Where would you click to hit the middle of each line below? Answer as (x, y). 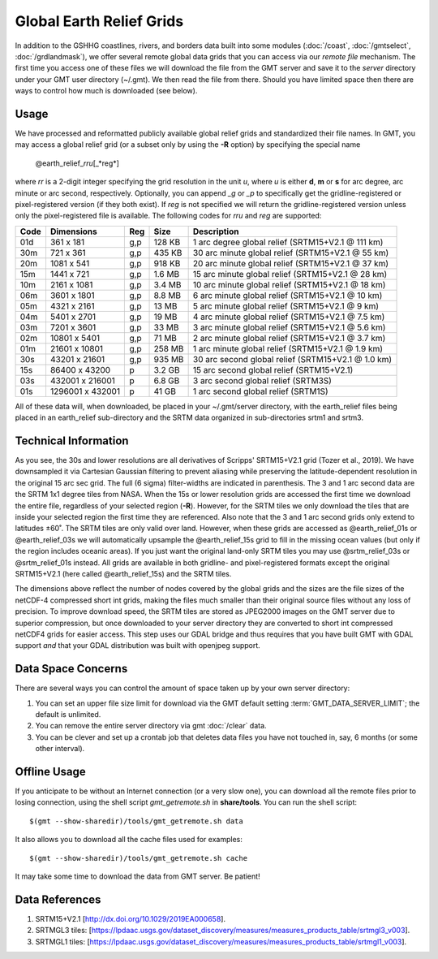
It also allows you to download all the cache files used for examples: (129, 840)
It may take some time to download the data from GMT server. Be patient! (137, 876)
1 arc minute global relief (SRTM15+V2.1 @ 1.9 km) (288, 348)
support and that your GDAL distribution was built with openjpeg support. (138, 646)
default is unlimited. (68, 714)
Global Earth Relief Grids (99, 21)
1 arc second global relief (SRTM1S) (260, 391)
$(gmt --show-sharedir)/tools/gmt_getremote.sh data (136, 821)
